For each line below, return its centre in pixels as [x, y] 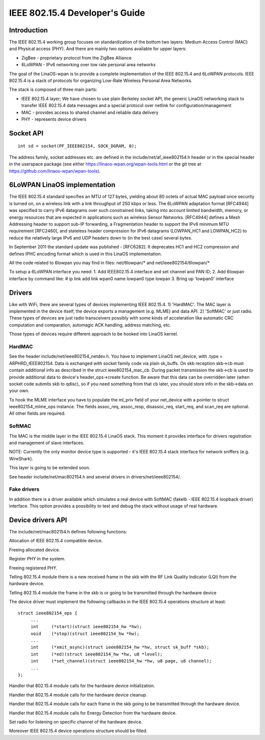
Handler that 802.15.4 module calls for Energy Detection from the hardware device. [93, 713]
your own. [19, 391]
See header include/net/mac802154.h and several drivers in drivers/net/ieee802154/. [95, 476]
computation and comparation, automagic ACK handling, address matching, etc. [90, 325]
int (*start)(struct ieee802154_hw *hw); [86, 627]
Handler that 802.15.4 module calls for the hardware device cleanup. [78, 695]
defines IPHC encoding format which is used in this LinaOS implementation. [85, 254]
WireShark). [21, 458]
